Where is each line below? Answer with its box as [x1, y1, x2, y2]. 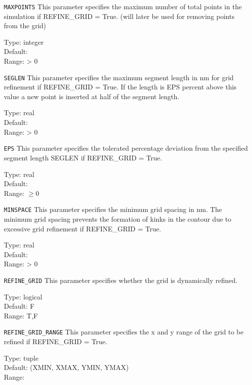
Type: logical [4, 291, 42, 301]
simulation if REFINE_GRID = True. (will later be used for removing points [4, 11, 235, 21]
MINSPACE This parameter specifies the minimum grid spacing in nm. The [4, 204, 222, 214]
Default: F [4, 301, 35, 311]
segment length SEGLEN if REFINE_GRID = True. [4, 152, 162, 162]
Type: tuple [4, 352, 39, 363]
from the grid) [4, 20, 46, 31]
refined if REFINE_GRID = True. [4, 336, 107, 346]
